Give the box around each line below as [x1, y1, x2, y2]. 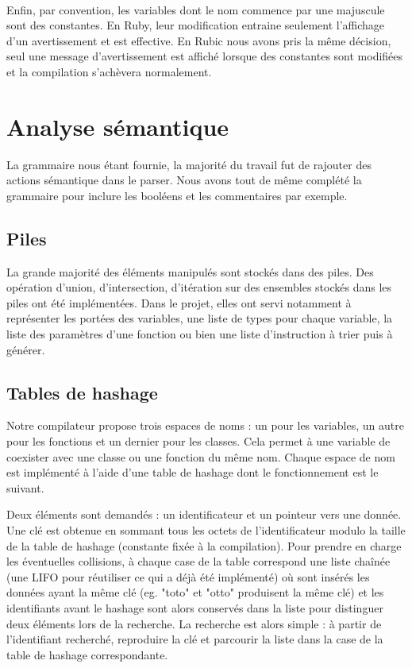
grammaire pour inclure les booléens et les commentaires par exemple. [6, 187, 348, 203]
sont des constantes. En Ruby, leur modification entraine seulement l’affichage [6, 17, 385, 33]
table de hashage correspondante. [6, 646, 168, 662]
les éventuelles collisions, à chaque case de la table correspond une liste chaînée [6, 553, 391, 570]
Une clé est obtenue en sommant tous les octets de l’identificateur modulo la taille [6, 522, 406, 538]
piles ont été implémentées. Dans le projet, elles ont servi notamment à [6, 294, 352, 311]
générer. [6, 341, 45, 357]
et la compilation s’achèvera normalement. [6, 63, 212, 79]
